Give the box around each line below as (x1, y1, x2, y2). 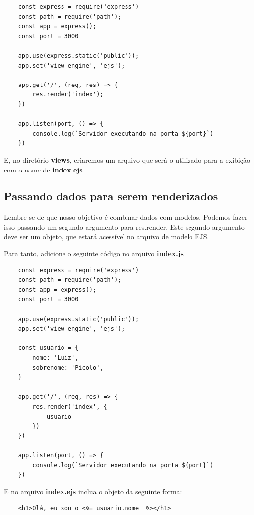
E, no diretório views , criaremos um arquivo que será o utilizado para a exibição (4, 154, 250, 165)
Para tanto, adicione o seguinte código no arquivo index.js (4, 248, 184, 258)
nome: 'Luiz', (32, 354, 79, 362)
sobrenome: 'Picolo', (32, 364, 104, 371)
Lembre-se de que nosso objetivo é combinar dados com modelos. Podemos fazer (4, 212, 248, 222)
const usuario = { (18, 344, 79, 352)
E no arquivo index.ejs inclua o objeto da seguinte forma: (4, 486, 182, 496)
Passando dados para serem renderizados (4, 188, 218, 204)
